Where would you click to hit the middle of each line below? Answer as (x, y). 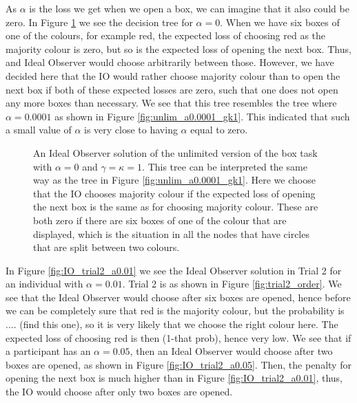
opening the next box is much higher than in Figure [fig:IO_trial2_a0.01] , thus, (174, 378)
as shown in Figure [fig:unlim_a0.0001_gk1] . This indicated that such (202, 116)
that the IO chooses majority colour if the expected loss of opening (174, 193)
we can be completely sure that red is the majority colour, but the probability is (175, 311)
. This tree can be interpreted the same (225, 166)
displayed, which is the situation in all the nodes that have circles (171, 233)
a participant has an (48, 351)
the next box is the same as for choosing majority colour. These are (176, 207)
